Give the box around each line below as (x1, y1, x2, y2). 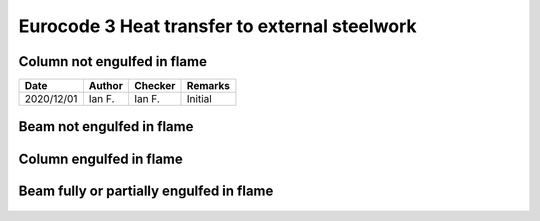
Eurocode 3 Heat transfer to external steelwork (18, 15, 417, 37)
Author (88, 79, 124, 93)
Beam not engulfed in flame (18, 118, 194, 135)
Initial (186, 92, 212, 106)
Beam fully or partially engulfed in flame (18, 182, 274, 199)
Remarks (186, 79, 230, 93)
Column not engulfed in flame (18, 53, 207, 70)
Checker (133, 79, 176, 93)
